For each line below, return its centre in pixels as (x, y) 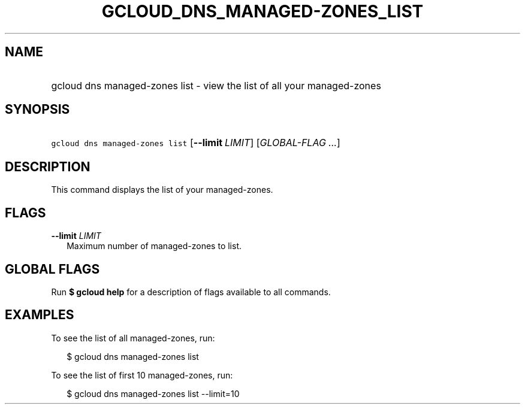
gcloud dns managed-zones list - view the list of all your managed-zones (216, 85)
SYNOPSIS (37, 110)
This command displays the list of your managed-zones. (162, 190)
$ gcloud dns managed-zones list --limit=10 (153, 393)
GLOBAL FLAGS (52, 269)
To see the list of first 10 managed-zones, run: (142, 375)
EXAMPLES (40, 315)
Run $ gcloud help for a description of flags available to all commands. (191, 292)
